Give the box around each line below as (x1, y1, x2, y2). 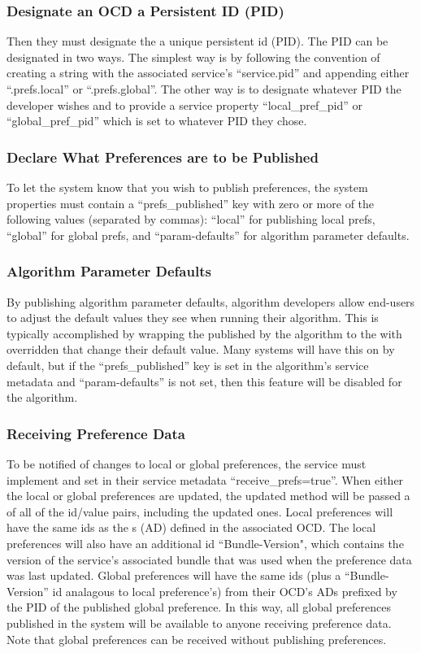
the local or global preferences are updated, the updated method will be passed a (7, 487, 410, 504)
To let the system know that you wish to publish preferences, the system (7, 179, 368, 195)
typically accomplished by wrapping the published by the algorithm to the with (7, 324, 402, 342)
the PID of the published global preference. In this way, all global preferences (7, 599, 391, 616)
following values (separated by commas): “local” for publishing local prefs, (7, 211, 375, 228)
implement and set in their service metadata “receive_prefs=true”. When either (7, 471, 404, 488)
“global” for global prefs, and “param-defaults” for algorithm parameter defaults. (7, 226, 410, 243)
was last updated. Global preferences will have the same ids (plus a (7, 567, 341, 584)
